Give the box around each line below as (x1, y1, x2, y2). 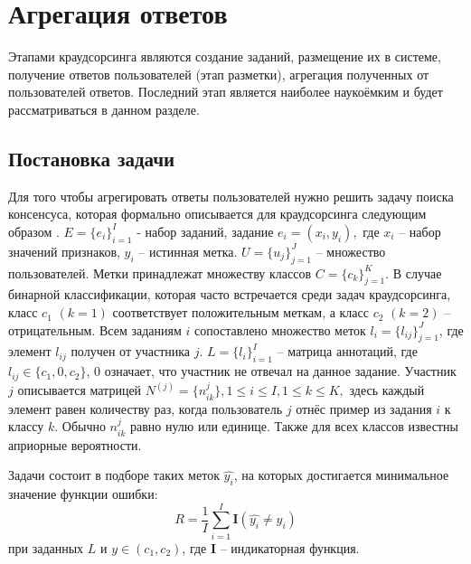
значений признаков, (8, 241, 120, 260)
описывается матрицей (17, 381, 142, 399)
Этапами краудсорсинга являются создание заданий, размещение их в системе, (8, 47, 441, 66)
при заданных (8, 538, 84, 557)
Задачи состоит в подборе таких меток (8, 465, 220, 484)
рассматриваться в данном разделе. (8, 99, 200, 118)
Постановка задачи (8, 144, 175, 172)
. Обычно (54, 417, 106, 436)
